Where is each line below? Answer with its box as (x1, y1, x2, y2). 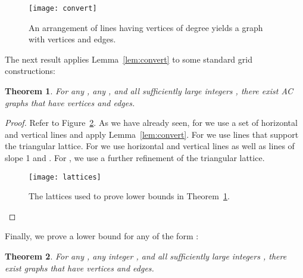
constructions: (5, 64, 55, 77)
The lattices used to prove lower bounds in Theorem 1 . (29, 190, 230, 202)
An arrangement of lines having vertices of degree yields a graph (29, 21, 263, 33)
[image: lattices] (29, 172, 101, 181)
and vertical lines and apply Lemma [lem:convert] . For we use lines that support (5, 128, 299, 140)
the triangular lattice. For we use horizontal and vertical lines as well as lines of (5, 140, 295, 152)
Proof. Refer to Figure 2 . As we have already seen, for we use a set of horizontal (5, 116, 298, 129)
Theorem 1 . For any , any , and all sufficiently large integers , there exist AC (5, 85, 293, 97)
